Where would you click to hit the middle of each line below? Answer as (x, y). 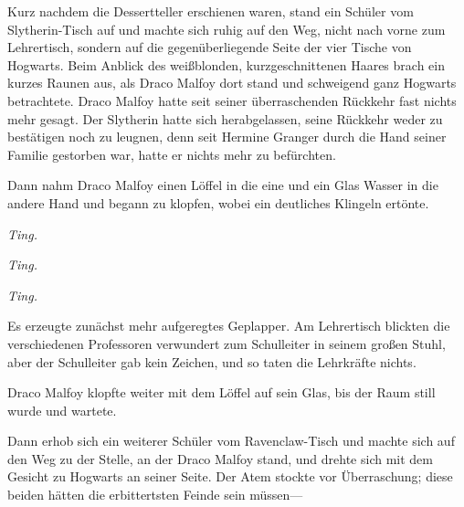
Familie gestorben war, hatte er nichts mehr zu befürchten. (172, 154)
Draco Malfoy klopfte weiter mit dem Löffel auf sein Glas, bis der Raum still (221, 392)
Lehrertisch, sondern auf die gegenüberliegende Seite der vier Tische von (210, 47)
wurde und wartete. (62, 410)
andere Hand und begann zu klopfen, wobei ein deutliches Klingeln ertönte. (218, 202)
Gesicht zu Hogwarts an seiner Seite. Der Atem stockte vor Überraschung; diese (230, 476)
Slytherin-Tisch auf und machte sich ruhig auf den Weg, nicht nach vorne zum (227, 29)
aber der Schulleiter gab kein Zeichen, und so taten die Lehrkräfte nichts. (212, 361)
